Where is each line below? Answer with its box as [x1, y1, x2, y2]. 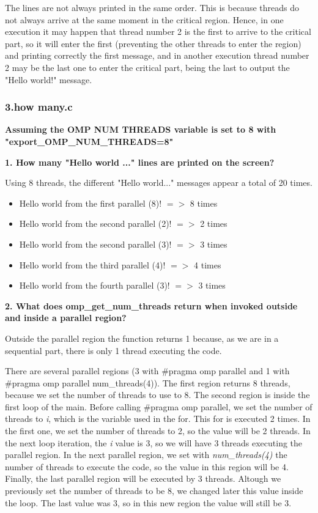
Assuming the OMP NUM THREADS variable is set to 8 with [5, 123, 276, 136]
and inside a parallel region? [5, 311, 127, 324]
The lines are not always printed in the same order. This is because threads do [5, 1, 299, 13]
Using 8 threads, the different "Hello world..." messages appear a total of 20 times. [5, 176, 312, 189]
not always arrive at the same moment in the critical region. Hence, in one [5, 13, 284, 26]
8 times [190, 196, 218, 209]
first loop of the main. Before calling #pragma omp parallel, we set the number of [5, 400, 312, 413]
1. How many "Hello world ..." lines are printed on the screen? [5, 155, 275, 168]
